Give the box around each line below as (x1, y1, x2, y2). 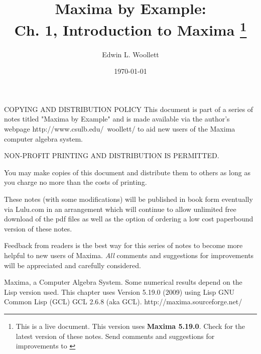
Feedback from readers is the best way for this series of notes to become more (4, 240, 243, 251)
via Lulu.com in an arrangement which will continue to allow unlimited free (4, 203, 236, 214)
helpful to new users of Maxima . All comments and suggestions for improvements (4, 250, 254, 260)
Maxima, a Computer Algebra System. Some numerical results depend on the (4, 277, 242, 287)
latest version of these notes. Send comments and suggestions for (16, 330, 215, 341)
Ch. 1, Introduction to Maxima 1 (14, 18, 247, 40)
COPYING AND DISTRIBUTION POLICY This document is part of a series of (4, 103, 253, 114)
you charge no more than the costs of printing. (4, 177, 147, 187)
